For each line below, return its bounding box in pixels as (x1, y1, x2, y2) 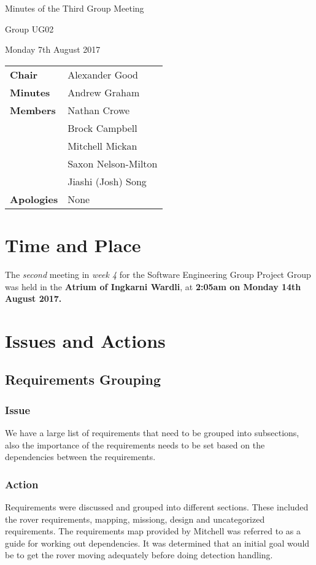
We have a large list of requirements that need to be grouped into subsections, (5, 426, 299, 439)
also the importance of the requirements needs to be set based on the (5, 438, 265, 451)
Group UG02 (5, 22, 54, 35)
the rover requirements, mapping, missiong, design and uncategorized (5, 512, 265, 525)
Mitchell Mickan (67, 138, 137, 153)
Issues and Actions (5, 328, 166, 353)
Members (10, 102, 56, 117)
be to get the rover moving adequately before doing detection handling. (5, 548, 273, 561)
